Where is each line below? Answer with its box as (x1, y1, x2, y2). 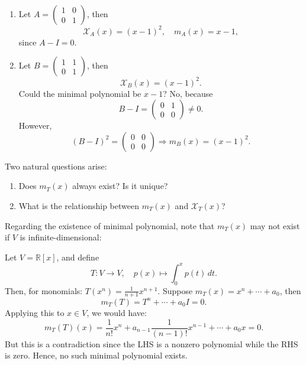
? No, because (163, 87, 213, 99)
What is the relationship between (18, 199, 139, 211)
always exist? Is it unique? (72, 180, 168, 192)
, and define (56, 250, 99, 263)
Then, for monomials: (5, 284, 83, 296)
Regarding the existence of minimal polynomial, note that (5, 219, 215, 232)
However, (18, 119, 52, 132)
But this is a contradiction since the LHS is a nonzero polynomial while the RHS (5, 337, 298, 350)
